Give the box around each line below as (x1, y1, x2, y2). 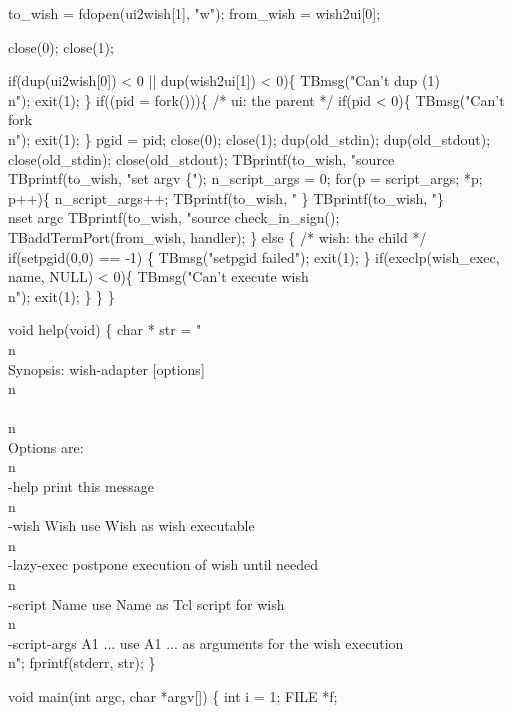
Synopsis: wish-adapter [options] (8, 358, 205, 379)
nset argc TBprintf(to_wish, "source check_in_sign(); (8, 207, 340, 228)
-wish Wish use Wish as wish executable (8, 515, 255, 536)
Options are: (8, 436, 84, 457)
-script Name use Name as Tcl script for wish (8, 593, 285, 614)
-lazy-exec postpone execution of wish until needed (8, 554, 319, 575)
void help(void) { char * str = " (8, 319, 202, 340)
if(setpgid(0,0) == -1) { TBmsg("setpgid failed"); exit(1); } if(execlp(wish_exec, (8, 246, 500, 267)
